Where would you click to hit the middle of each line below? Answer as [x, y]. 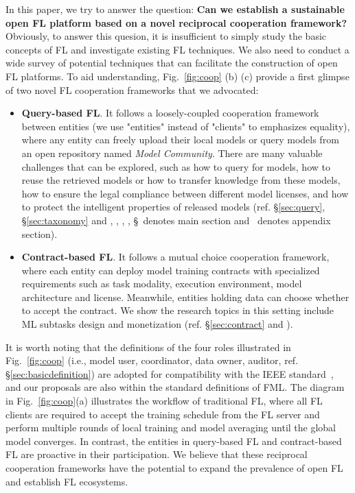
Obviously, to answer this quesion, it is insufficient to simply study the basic [166, 36]
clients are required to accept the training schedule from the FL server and [163, 414]
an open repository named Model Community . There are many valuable [172, 153]
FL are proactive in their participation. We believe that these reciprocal [157, 454]
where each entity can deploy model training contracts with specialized [171, 270]
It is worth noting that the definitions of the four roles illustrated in [148, 347]
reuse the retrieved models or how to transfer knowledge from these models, [181, 180]
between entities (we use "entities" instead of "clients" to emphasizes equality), [186, 126]
